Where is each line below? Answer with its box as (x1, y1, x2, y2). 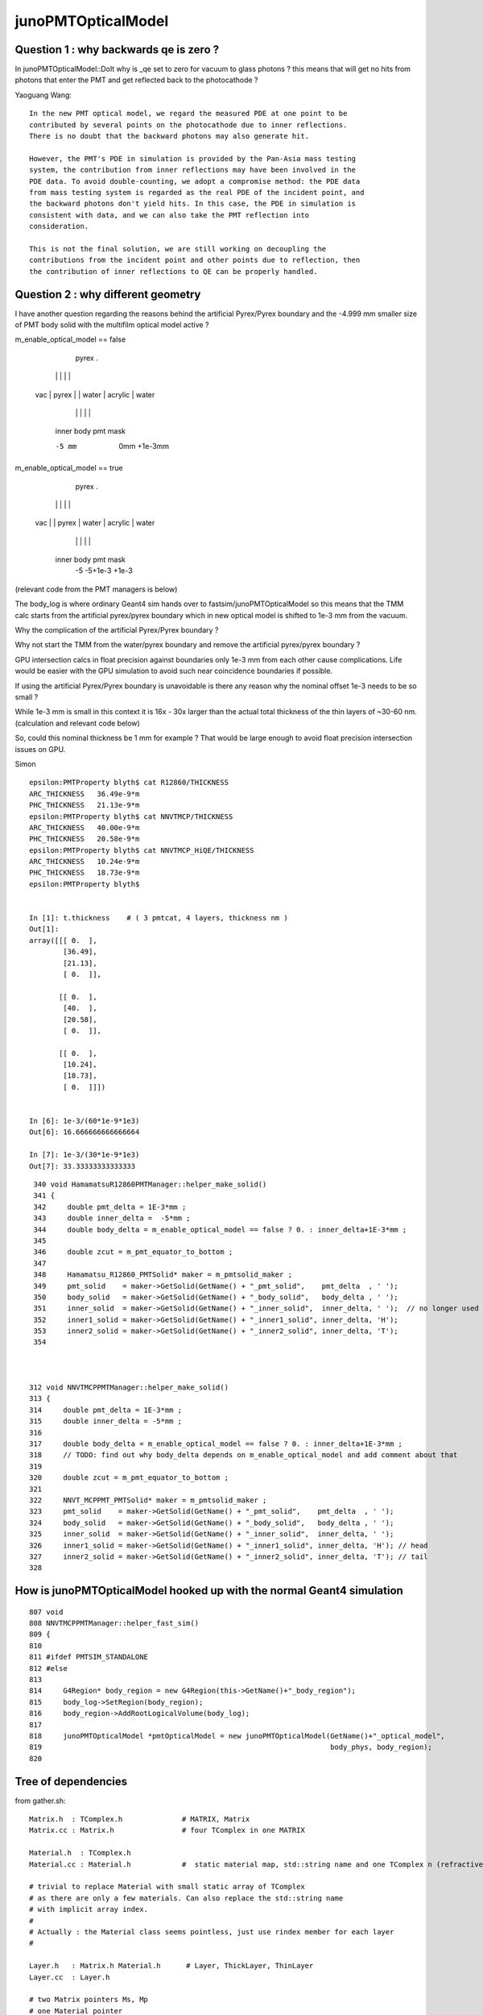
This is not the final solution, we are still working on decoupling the (29, 244, 327, 253)
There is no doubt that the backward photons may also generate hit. (29, 131, 310, 141)
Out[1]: (29, 924, 60, 934)
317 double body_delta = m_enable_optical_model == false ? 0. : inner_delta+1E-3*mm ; (29, 1439, 402, 1448)
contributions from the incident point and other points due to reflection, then (29, 256, 361, 265)
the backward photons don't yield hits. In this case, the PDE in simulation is (29, 199, 357, 209)
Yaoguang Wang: (14, 89, 72, 100)
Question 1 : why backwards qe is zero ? (14, 43, 220, 56)
